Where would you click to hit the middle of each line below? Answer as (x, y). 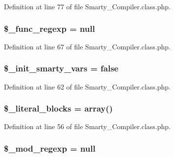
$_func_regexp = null (50, 28)
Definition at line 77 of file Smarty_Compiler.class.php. (87, 6)
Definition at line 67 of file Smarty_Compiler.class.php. (87, 46)
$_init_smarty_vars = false (61, 68)
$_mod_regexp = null (50, 148)
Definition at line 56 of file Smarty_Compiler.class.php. (87, 126)
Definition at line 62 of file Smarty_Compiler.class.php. (87, 86)
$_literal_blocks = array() (59, 108)
